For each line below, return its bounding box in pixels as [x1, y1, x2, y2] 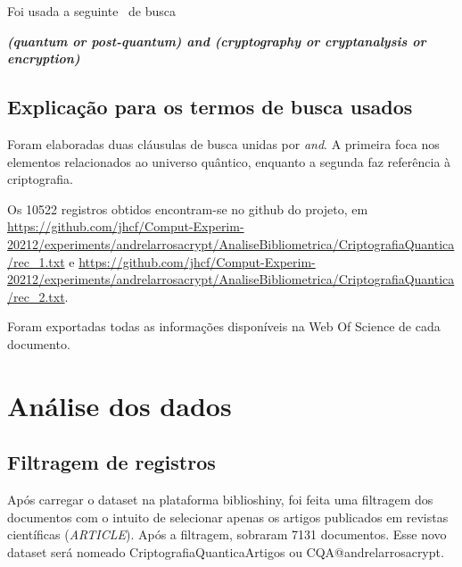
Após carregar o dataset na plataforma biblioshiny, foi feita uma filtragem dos [7, 490, 433, 509]
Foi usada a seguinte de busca [7, 2, 177, 20]
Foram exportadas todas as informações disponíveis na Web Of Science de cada [7, 317, 441, 336]
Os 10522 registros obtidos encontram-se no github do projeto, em [7, 199, 368, 218]
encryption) [7, 49, 80, 68]
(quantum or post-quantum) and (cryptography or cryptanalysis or [7, 31, 426, 50]
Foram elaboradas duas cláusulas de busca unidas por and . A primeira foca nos [7, 134, 440, 153]
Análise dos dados [7, 387, 232, 423]
